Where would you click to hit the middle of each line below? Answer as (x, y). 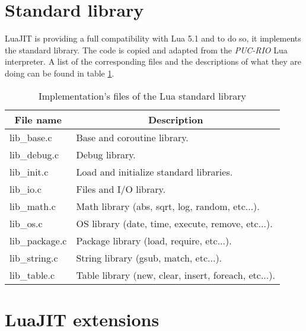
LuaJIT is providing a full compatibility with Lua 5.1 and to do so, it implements (153, 38)
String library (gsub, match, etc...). (149, 257)
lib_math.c (33, 206)
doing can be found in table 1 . (60, 73)
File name (38, 119)
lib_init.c (29, 171)
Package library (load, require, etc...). (154, 240)
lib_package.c (38, 240)
